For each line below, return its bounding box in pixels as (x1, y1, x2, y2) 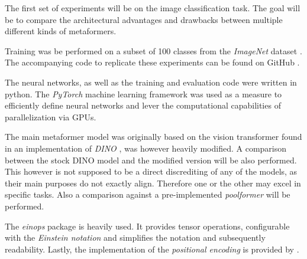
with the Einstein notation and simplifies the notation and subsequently (5, 231, 266, 244)
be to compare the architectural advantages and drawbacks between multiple (5, 13, 283, 25)
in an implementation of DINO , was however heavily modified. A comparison (5, 142, 287, 154)
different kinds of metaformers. (5, 25, 117, 37)
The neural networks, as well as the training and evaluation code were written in (5, 76, 297, 88)
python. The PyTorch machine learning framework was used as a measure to (5, 87, 282, 100)
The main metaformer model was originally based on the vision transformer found (5, 130, 302, 143)
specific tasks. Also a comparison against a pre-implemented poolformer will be (5, 188, 290, 201)
